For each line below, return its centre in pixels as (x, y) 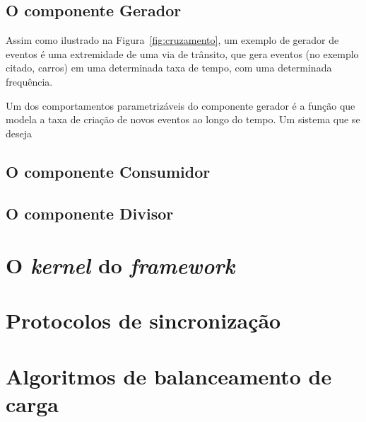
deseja (19, 133)
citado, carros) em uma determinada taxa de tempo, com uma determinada (169, 68)
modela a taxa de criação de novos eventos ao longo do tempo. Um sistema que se (183, 119)
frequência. (29, 81)
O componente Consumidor (108, 171)
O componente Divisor (90, 213)
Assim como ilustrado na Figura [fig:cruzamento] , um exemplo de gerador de (172, 40)
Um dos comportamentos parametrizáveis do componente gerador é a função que (181, 105)
